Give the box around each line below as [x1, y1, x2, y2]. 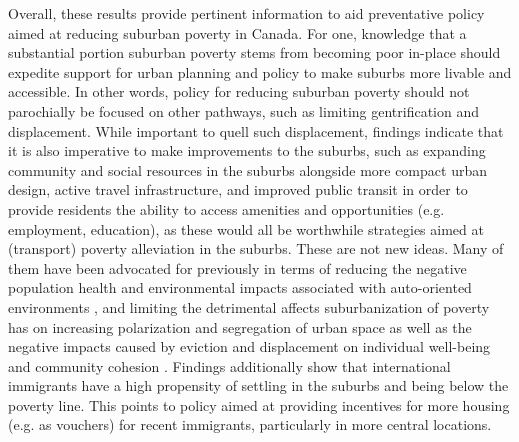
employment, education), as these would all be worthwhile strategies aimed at [8, 218, 484, 239]
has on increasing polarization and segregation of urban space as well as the [8, 316, 472, 337]
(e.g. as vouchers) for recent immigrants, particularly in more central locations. [8, 414, 492, 435]
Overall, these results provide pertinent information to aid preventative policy [8, 3, 485, 23]
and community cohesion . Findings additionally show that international [8, 355, 451, 376]
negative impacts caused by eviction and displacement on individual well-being [8, 336, 491, 357]
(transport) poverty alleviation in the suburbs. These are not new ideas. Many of [8, 238, 504, 259]
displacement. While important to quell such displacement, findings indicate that [8, 120, 504, 141]
